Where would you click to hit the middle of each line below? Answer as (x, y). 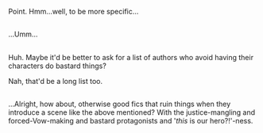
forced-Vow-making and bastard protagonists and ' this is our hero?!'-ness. (131, 121)
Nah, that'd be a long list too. (56, 81)
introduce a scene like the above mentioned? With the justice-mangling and (132, 112)
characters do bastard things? (58, 66)
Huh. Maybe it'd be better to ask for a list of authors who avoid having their (131, 57)
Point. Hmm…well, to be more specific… (73, 11)
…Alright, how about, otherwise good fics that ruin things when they (120, 104)
